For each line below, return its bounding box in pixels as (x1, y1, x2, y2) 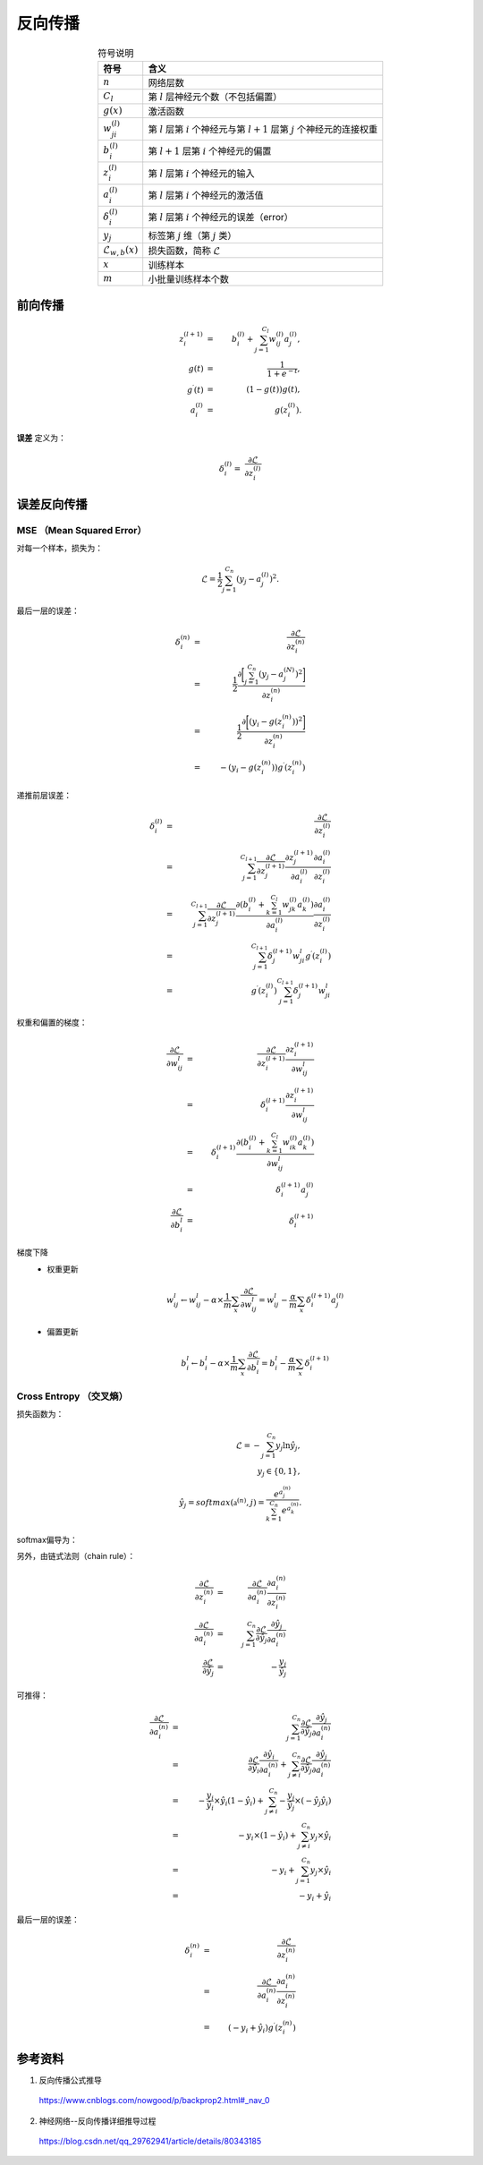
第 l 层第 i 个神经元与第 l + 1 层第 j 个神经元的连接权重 (148, 123, 378, 135)
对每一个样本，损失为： (16, 542, 103, 554)
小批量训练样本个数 (148, 273, 230, 286)
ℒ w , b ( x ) (103, 244, 139, 258)
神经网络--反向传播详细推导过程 (38, 2115, 157, 2126)
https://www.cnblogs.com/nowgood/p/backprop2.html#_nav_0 (38, 2095, 270, 2106)
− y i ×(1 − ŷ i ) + (238, 1830, 297, 1843)
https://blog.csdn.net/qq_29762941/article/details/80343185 (38, 2135, 262, 2146)
